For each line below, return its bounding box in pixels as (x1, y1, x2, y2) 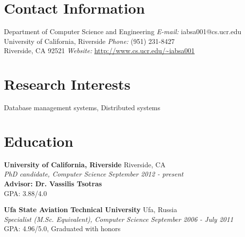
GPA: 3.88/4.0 (4, 188, 47, 198)
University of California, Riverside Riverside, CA (4, 159, 166, 169)
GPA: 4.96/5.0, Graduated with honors (4, 223, 121, 234)
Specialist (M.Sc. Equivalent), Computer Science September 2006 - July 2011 (4, 214, 233, 224)
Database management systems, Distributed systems (4, 102, 161, 113)
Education (4, 131, 74, 151)
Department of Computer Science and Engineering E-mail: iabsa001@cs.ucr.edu (4, 26, 242, 37)
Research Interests (4, 74, 131, 94)
